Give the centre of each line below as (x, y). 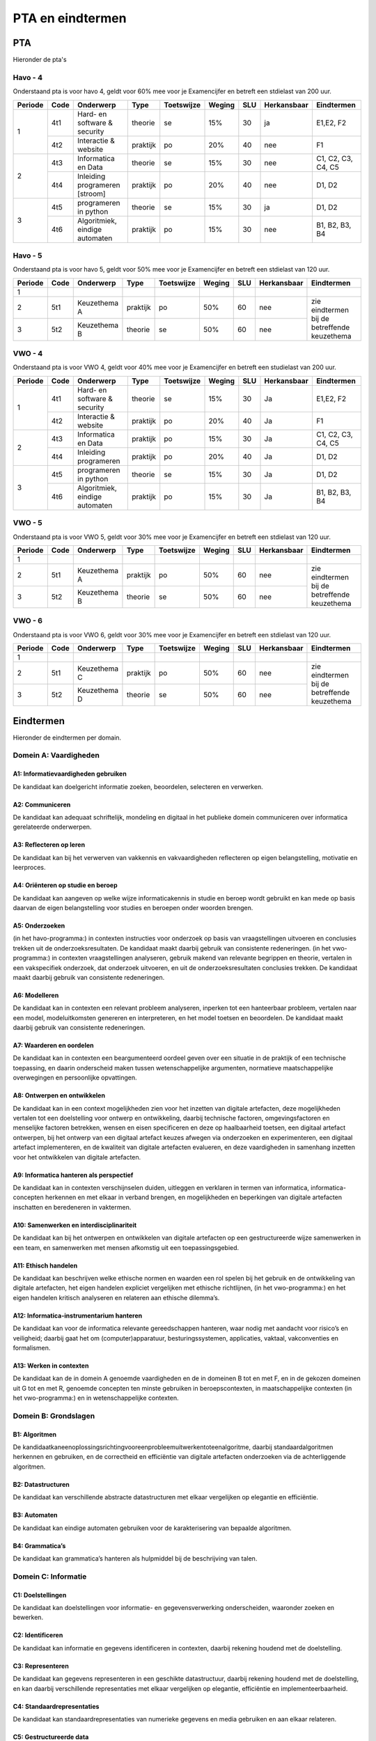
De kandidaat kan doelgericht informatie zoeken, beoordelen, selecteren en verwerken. (138, 786)
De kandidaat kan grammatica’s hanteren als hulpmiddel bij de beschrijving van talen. (135, 1558)
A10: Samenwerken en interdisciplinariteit (75, 1225)
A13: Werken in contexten (51, 1366)
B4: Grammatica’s (39, 1545)
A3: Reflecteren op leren (49, 845)
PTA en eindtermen (70, 18)
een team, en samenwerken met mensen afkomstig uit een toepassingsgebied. (126, 1247)
